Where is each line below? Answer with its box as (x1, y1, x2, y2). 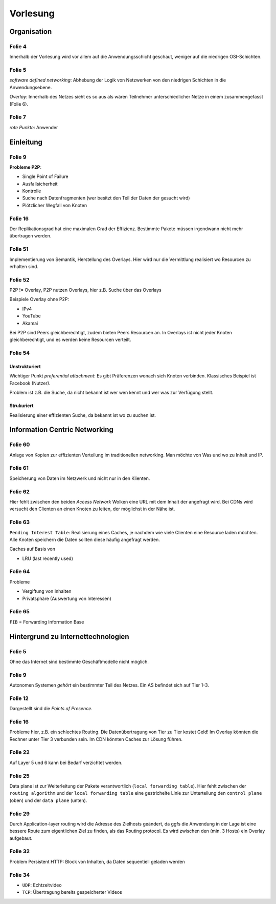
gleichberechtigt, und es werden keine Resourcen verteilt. (9, 336, 131, 343)
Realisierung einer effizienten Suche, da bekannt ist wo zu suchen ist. (9, 412, 156, 418)
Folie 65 (9, 608, 30, 615)
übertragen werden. (9, 233, 52, 239)
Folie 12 (9, 695, 29, 702)
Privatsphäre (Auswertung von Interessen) (22, 595, 112, 601)
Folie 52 (9, 276, 30, 283)
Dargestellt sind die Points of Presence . (9, 706, 93, 712)
